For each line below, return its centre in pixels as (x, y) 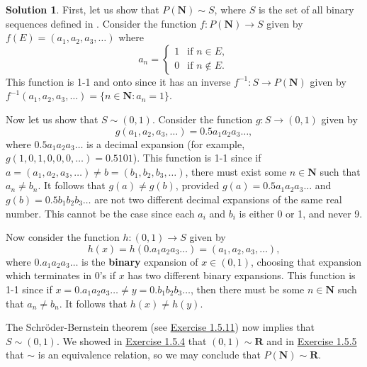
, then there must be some (247, 289)
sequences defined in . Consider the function (101, 23)
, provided (197, 185)
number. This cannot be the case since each (100, 213)
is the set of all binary (306, 9)
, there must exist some (236, 171)
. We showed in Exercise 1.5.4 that (131, 340)
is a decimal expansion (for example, (166, 143)
